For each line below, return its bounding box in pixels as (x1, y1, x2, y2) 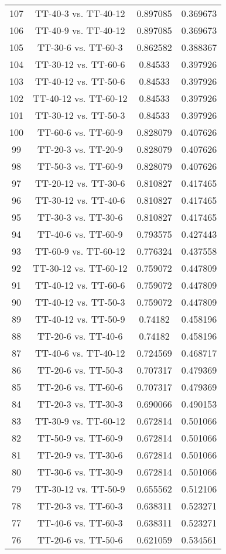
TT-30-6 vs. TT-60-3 (37, 40, 123, 54)
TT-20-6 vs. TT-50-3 (37, 363, 123, 377)
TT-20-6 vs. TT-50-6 (37, 533, 123, 546)
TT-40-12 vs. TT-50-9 (35, 312, 125, 326)
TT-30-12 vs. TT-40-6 (35, 193, 125, 207)
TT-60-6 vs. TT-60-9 (37, 125, 123, 139)
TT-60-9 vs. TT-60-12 (35, 244, 125, 258)
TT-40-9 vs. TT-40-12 (35, 23, 125, 37)
